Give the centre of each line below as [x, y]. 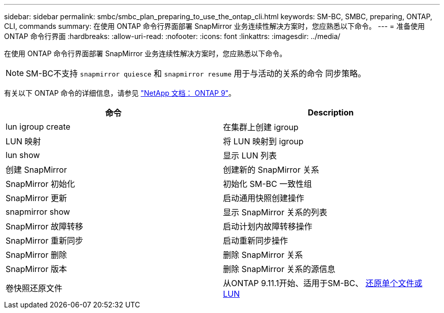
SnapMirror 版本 [36, 269]
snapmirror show [38, 212]
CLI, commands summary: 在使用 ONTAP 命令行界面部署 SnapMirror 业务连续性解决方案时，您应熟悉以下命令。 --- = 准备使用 [214, 26]
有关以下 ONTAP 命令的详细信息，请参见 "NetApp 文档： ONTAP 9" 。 [120, 93]
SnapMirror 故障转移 [44, 226]
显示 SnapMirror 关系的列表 [275, 212]
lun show [23, 155]
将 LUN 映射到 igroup [263, 141]
